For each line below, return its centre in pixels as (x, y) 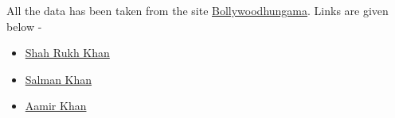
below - (24, 26)
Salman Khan (59, 79)
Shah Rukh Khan (67, 53)
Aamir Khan (56, 106)
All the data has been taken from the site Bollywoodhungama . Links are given (197, 10)
